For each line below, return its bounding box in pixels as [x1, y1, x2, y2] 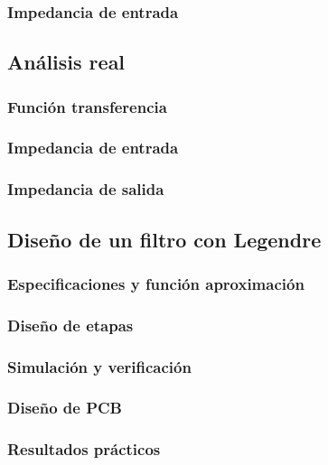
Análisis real [7, 48, 126, 76]
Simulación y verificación [7, 355, 192, 377]
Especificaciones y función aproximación [7, 272, 305, 294]
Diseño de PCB [7, 396, 122, 419]
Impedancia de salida [7, 178, 164, 200]
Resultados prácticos [7, 438, 161, 460]
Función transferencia [7, 95, 167, 117]
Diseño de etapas [7, 313, 134, 336]
